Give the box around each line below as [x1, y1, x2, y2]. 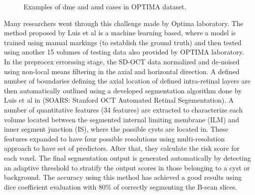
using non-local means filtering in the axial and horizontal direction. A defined [4, 66, 240, 76]
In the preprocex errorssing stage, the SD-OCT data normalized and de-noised [4, 56, 240, 66]
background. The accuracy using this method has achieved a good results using [4, 172, 242, 182]
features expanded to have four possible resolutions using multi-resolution [4, 133, 225, 143]
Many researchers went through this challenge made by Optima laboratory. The [4, 18, 244, 28]
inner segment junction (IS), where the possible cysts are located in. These [4, 124, 229, 134]
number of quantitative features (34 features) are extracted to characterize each [4, 104, 243, 114]
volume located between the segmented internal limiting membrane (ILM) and [4, 114, 239, 124]
